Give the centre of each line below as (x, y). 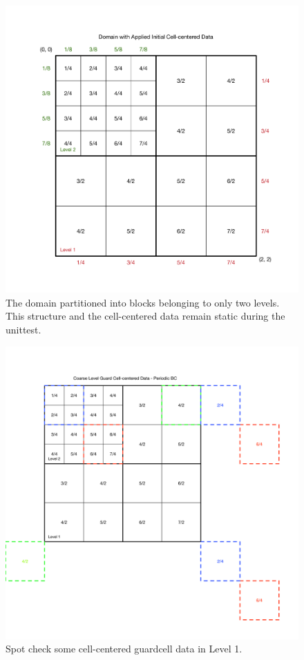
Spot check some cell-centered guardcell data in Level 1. (124, 649)
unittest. (23, 329)
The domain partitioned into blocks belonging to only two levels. (143, 302)
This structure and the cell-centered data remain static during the (145, 316)
